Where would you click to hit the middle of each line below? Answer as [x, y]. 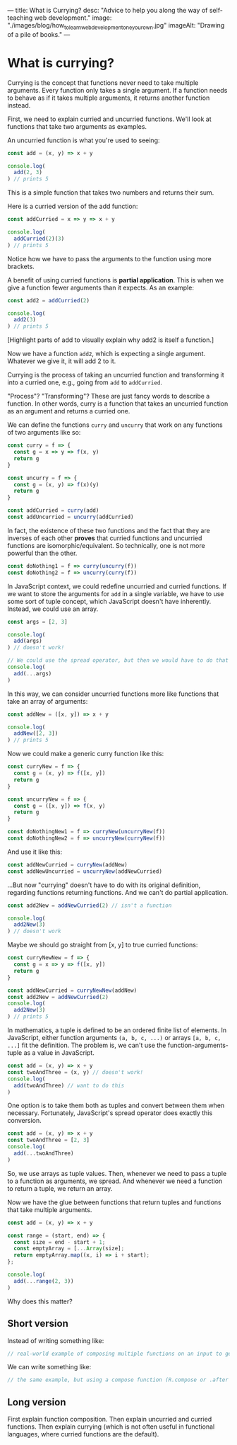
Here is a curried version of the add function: [73, 206]
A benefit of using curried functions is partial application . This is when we [116, 280]
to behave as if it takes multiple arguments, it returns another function [109, 98]
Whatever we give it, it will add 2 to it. [62, 361]
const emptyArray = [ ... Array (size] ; [69, 1249]
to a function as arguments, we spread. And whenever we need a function [115, 1181]
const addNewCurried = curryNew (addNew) [68, 864]
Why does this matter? [40, 1301]
